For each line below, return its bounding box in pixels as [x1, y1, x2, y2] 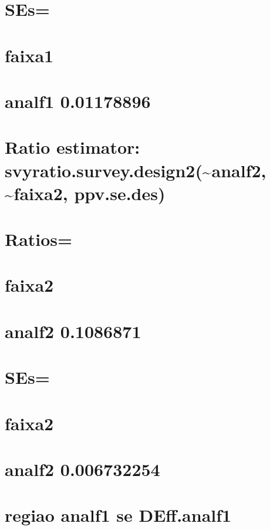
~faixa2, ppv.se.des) [5, 181, 166, 205]
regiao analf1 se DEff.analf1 [5, 503, 232, 527]
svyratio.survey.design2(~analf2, [5, 158, 266, 182]
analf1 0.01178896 [5, 89, 151, 113]
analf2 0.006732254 [5, 457, 160, 481]
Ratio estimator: [5, 135, 140, 159]
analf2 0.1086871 [5, 319, 141, 343]
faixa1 [5, 43, 54, 67]
